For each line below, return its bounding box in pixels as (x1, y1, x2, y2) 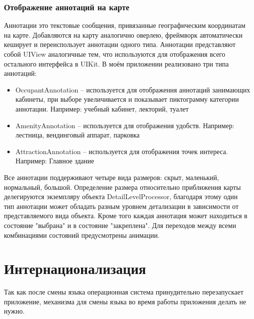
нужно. (4, 306, 25, 316)
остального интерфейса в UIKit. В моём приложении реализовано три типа (4, 58, 229, 68)
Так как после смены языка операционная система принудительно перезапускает (4, 287, 244, 297)
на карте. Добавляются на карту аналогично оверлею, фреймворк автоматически (4, 29, 243, 40)
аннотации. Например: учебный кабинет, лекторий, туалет (15, 103, 189, 114)
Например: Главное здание (15, 156, 94, 166)
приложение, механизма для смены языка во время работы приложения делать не (4, 296, 246, 306)
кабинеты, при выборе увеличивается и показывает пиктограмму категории (15, 94, 239, 104)
